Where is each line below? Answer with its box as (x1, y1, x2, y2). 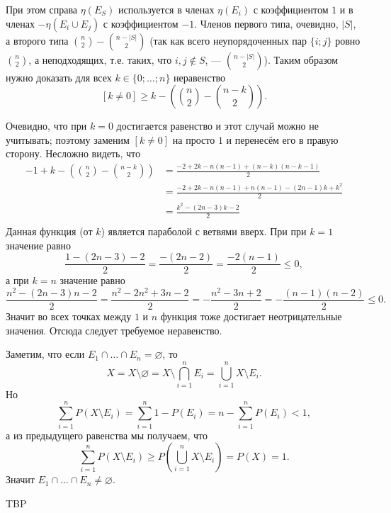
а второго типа (6, 33, 69, 47)
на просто (172, 132, 215, 147)
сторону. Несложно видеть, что (6, 146, 141, 161)
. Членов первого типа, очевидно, (194, 16, 339, 30)
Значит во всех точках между (6, 308, 132, 323)
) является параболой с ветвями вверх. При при (101, 223, 307, 238)
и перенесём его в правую (226, 132, 339, 147)
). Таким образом (263, 52, 339, 67)
